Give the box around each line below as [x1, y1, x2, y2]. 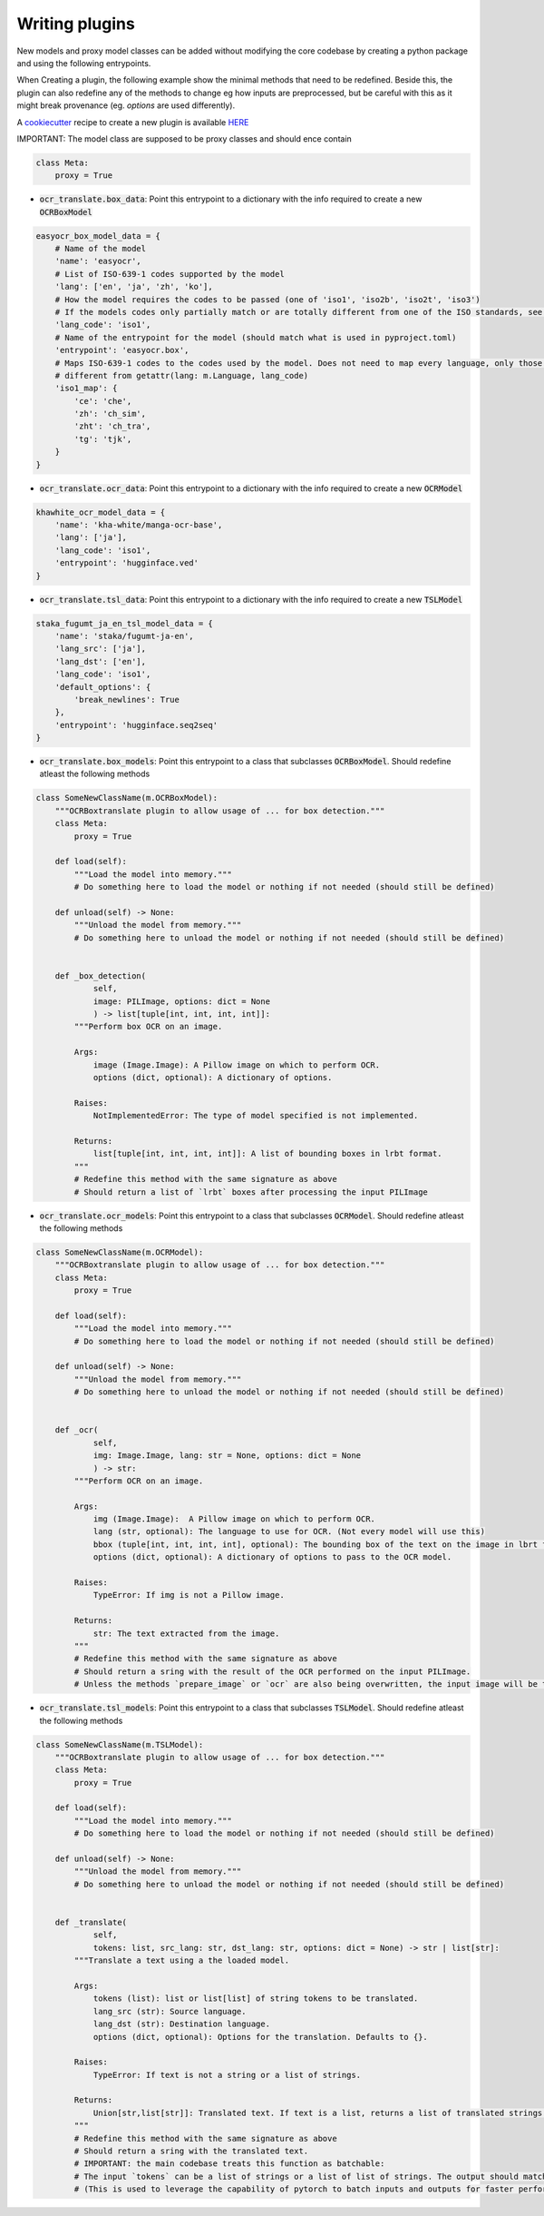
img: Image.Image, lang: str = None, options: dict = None [92, 1451, 362, 1461]
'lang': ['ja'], [54, 532, 127, 543]
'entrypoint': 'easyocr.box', [54, 345, 189, 356]
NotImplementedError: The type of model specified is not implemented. [92, 1110, 419, 1121]
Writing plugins [16, 14, 135, 34]
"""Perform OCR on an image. [73, 1475, 204, 1486]
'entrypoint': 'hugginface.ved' [54, 558, 199, 568]
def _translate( [54, 1917, 127, 1927]
